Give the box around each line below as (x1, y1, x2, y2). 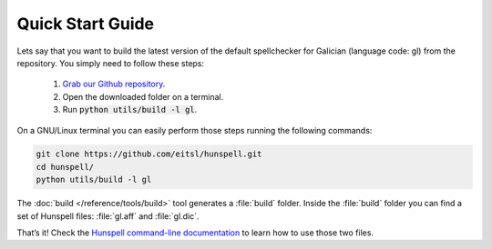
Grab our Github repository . (62, 78, 166, 90)
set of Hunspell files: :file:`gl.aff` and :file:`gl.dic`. (16, 210, 200, 222)
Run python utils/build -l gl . (62, 105, 198, 115)
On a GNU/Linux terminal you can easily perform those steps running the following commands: (16, 124, 373, 135)
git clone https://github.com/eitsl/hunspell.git (36, 149, 262, 159)
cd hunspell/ (36, 162, 95, 172)
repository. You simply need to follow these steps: (16, 57, 205, 68)
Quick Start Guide (16, 14, 155, 34)
